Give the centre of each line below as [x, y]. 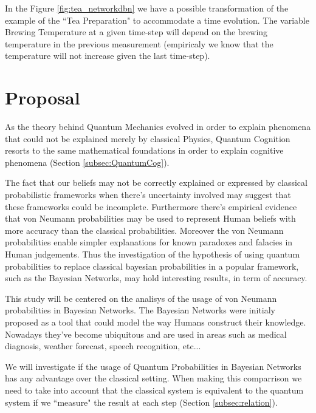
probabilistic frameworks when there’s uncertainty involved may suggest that [148, 195]
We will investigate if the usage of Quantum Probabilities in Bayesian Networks [153, 366]
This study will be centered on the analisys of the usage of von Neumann [141, 298]
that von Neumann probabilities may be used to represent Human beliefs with [150, 218]
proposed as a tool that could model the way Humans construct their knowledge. [156, 322]
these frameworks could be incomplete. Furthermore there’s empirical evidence [151, 206]
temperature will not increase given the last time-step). [108, 56]
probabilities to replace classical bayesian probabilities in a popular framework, [152, 266]
